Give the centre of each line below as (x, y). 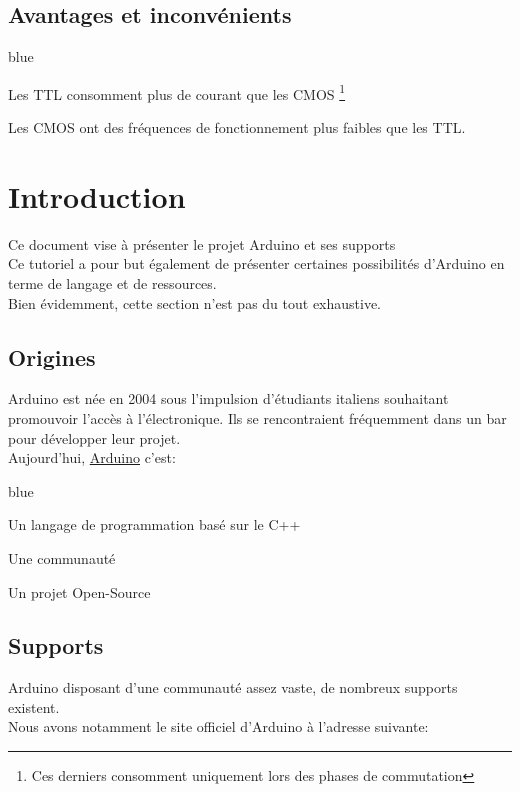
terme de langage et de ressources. (112, 282)
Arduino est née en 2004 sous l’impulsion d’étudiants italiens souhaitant (228, 398)
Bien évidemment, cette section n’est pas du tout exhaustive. (195, 302)
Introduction (97, 195)
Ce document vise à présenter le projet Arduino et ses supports (202, 243)
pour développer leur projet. (94, 437)
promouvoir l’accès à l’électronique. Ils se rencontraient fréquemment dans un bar (257, 417)
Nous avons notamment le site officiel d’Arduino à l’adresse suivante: (218, 726)
